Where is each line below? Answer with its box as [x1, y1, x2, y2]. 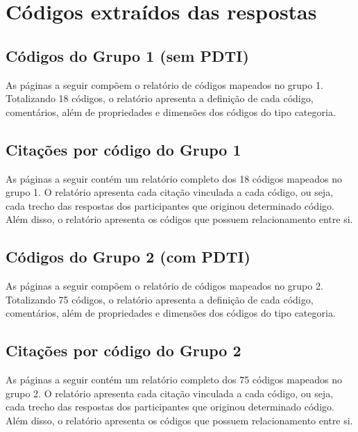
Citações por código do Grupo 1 [6, 138, 241, 160]
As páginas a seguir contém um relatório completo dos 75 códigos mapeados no [6, 372, 343, 387]
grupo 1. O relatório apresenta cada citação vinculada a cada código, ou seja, [6, 185, 334, 199]
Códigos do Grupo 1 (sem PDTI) [6, 44, 249, 66]
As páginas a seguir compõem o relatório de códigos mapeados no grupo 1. [6, 77, 323, 92]
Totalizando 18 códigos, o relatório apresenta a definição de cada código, [6, 91, 314, 106]
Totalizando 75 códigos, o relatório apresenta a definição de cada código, [6, 292, 314, 306]
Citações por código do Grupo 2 [6, 340, 241, 361]
